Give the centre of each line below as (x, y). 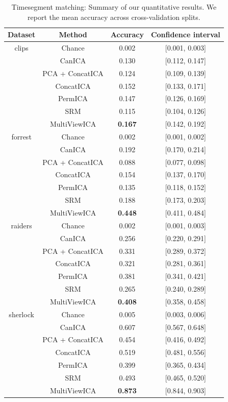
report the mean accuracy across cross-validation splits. (114, 17)
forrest (21, 136)
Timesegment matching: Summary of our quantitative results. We (114, 7)
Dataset (22, 34)
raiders (21, 225)
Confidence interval (185, 34)
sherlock (21, 314)
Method (73, 34)
